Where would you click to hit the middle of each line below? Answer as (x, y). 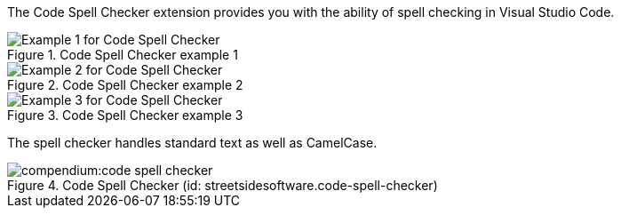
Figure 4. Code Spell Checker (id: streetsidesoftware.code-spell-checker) (223, 185)
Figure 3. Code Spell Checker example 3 (125, 115)
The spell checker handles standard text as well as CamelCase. (192, 143)
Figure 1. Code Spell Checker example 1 (123, 55)
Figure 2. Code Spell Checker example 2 (125, 85)
